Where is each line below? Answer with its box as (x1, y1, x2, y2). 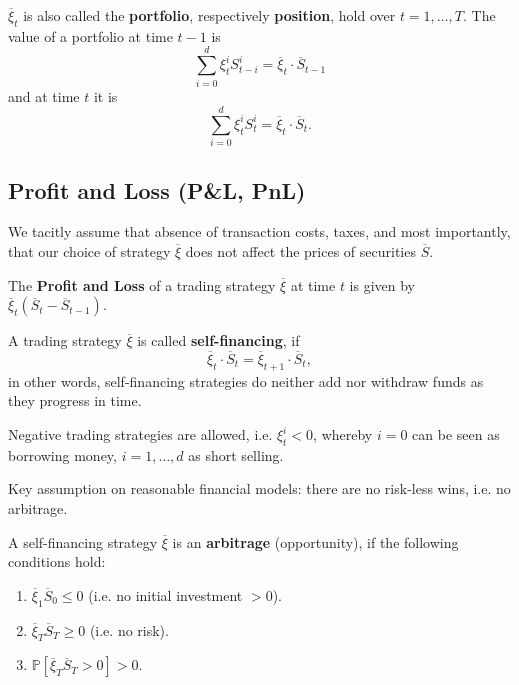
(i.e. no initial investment (88, 584, 243, 605)
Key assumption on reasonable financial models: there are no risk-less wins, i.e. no (8, 478, 511, 499)
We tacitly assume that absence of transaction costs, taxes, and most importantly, (8, 221, 511, 242)
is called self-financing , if (137, 330, 300, 351)
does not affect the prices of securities (185, 241, 416, 262)
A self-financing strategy (8, 531, 158, 552)
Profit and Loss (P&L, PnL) (8, 174, 306, 205)
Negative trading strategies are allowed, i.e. (8, 424, 273, 445)
